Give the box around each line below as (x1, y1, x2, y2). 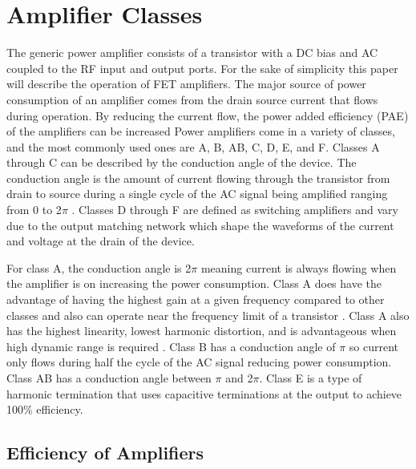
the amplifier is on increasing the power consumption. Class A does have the (6, 275, 382, 292)
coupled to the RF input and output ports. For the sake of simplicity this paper (6, 59, 398, 76)
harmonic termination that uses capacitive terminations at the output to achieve (6, 385, 402, 402)
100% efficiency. (6, 401, 83, 418)
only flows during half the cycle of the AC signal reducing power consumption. (6, 354, 392, 370)
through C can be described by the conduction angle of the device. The (6, 154, 357, 171)
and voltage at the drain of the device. (6, 232, 195, 249)
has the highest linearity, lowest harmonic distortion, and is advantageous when (6, 322, 397, 339)
